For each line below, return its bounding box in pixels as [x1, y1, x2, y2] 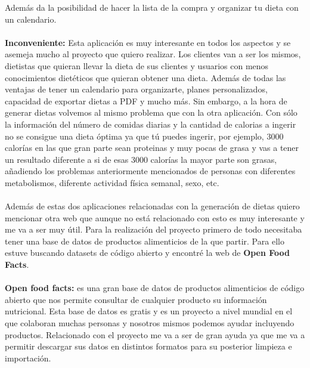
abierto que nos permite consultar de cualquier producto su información [5, 293, 267, 305]
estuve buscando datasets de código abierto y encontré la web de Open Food [5, 246, 290, 259]
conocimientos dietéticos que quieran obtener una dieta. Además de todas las [5, 71, 286, 84]
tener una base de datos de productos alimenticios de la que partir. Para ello [5, 234, 284, 247]
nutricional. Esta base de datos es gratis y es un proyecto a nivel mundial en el [5, 305, 293, 317]
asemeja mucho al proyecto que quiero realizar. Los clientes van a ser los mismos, [5, 48, 301, 60]
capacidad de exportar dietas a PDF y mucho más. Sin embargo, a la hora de [5, 94, 287, 107]
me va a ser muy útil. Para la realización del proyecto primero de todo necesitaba [5, 223, 302, 236]
